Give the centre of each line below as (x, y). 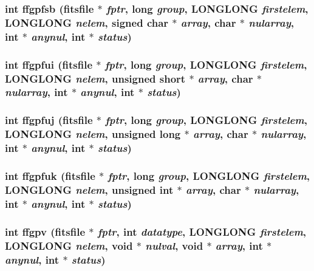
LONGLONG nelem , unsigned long (93, 134)
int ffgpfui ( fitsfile (49, 64)
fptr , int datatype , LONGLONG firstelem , (202, 231)
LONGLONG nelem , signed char (87, 22)
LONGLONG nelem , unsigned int (89, 189)
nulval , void (174, 245)
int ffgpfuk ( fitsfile (50, 175)
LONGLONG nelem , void (69, 245)
